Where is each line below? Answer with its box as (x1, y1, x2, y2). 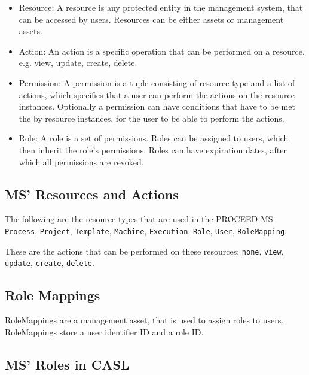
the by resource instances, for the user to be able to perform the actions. (19, 111, 284, 124)
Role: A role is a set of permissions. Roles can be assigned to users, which (19, 132, 289, 144)
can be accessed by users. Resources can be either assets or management (19, 13, 284, 25)
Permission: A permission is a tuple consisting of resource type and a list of (19, 76, 295, 89)
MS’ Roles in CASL (5, 355, 130, 373)
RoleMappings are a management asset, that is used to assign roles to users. (5, 314, 284, 326)
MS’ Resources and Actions (5, 185, 179, 203)
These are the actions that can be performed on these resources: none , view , (5, 244, 284, 257)
